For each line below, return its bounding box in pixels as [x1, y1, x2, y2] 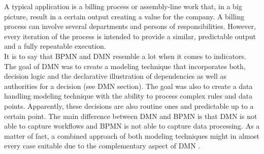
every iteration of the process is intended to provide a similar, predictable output [4, 30, 256, 41]
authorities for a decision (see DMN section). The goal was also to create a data [4, 80, 253, 91]
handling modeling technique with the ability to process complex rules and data [4, 90, 253, 101]
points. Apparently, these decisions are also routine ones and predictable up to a [4, 100, 254, 111]
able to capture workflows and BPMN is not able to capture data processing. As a [4, 120, 260, 131]
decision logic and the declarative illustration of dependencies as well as [4, 71, 226, 81]
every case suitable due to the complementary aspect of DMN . [4, 140, 201, 151]
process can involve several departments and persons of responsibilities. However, [4, 21, 256, 32]
